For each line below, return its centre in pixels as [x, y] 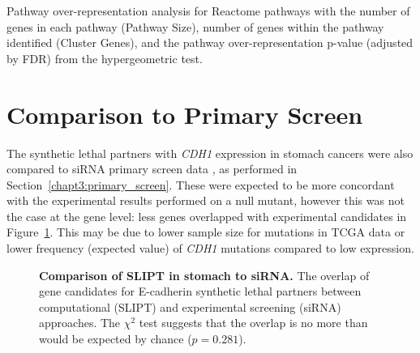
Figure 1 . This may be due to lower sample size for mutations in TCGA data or [206, 232]
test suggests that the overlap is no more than [253, 323]
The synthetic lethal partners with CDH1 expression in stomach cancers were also [210, 153]
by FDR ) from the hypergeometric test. [105, 58]
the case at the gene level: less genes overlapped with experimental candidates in [207, 216]
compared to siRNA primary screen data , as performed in [152, 169]
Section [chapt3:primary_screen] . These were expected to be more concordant [201, 184]
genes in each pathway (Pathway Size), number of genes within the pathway [195, 26]
